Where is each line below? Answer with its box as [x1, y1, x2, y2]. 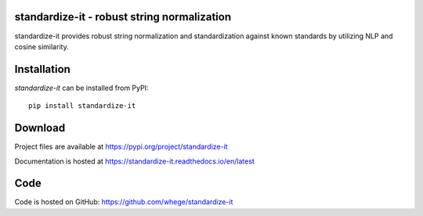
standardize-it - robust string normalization [14, 10, 232, 23]
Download [14, 121, 66, 135]
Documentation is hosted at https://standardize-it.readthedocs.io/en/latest [14, 157, 255, 166]
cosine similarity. [14, 41, 70, 51]
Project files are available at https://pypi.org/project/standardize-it [14, 142, 228, 152]
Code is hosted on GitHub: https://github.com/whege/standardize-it [14, 197, 233, 207]
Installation [14, 63, 70, 76]
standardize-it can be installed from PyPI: [14, 83, 149, 92]
